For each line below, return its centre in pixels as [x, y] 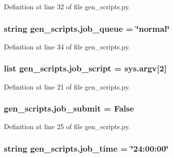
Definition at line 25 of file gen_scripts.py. [67, 126]
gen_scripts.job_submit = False [69, 108]
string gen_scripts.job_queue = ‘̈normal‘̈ [87, 28]
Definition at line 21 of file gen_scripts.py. [67, 86]
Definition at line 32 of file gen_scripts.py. [67, 6]
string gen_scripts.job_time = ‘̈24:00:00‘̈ [86, 148]
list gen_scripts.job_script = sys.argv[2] [85, 68]
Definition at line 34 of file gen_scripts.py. [67, 46]
